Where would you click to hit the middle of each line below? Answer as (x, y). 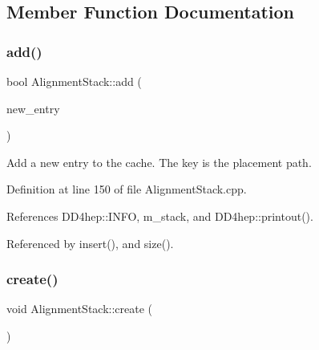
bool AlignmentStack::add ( (74, 81)
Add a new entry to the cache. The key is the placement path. (159, 162)
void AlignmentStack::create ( (80, 309)
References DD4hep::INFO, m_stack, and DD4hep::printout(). (160, 216)
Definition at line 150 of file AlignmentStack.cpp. (127, 189)
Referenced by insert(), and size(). (90, 243)
